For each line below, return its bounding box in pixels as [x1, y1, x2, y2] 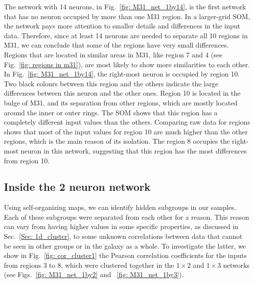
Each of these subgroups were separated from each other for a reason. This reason [4, 211, 250, 222]
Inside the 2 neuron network [4, 179, 151, 194]
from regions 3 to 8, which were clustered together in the [4, 259, 174, 270]
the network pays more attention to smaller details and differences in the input [4, 21, 241, 31]
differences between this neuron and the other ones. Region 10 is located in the [4, 88, 241, 98]
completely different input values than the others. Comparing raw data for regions [4, 117, 250, 127]
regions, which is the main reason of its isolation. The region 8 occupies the [4, 136, 230, 146]
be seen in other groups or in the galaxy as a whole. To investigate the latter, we [4, 240, 246, 251]
